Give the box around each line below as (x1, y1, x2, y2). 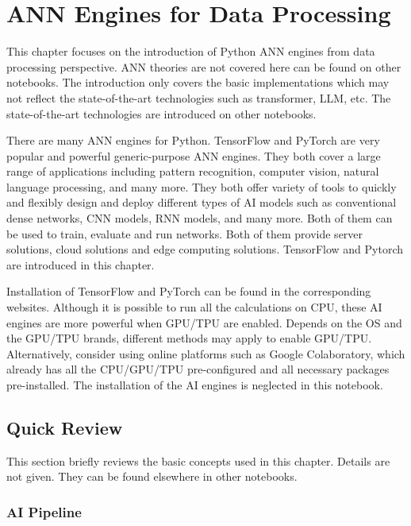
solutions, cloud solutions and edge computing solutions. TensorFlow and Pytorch (6, 241, 403, 257)
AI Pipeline (6, 501, 82, 521)
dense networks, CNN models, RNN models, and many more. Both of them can (6, 210, 393, 226)
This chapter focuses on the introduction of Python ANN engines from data (6, 43, 375, 60)
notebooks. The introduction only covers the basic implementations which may (6, 74, 390, 91)
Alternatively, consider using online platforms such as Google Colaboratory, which (6, 345, 405, 362)
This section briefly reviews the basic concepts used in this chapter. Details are (6, 452, 390, 469)
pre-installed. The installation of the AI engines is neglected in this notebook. (6, 377, 383, 393)
